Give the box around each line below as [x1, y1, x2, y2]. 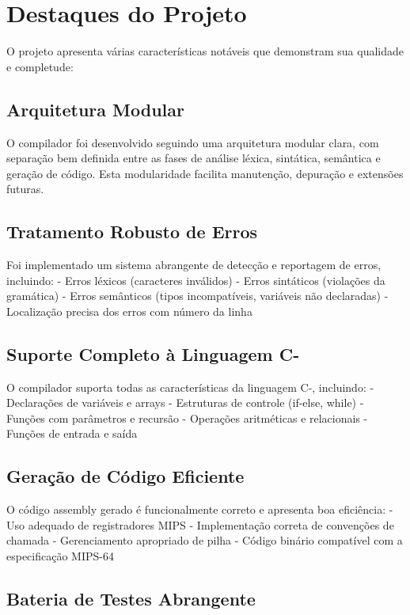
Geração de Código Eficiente [6, 464, 245, 488]
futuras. [6, 180, 44, 197]
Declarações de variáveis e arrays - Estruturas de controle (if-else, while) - [6, 394, 364, 411]
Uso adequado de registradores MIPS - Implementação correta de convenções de [6, 516, 394, 533]
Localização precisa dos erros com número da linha [6, 302, 252, 319]
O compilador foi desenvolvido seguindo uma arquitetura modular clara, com [6, 134, 379, 150]
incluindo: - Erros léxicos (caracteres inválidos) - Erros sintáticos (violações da [6, 271, 385, 288]
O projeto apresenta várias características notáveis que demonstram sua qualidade [6, 43, 404, 59]
